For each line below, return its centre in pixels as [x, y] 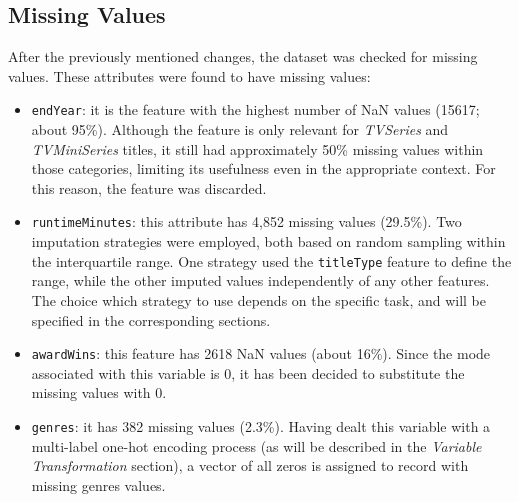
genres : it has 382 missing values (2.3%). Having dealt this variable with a [261, 425]
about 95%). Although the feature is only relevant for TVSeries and [240, 129]
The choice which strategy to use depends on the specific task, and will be [259, 299]
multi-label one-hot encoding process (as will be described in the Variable [256, 445]
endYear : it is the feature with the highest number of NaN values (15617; [255, 109]
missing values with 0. [99, 392]
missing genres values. [98, 484]
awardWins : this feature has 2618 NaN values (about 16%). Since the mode [261, 353]
